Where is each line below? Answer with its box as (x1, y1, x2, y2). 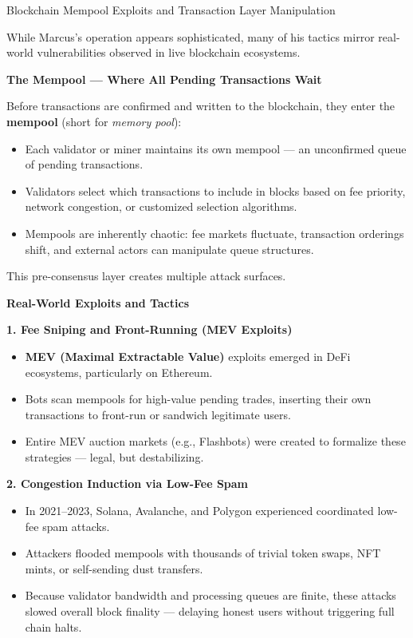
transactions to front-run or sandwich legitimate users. (25, 406, 291, 422)
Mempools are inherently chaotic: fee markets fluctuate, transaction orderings (25, 224, 404, 241)
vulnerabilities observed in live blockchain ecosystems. (37, 44, 301, 61)
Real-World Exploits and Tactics (6, 294, 190, 311)
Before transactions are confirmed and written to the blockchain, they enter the (6, 97, 395, 114)
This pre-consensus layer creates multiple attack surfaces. (6, 267, 286, 284)
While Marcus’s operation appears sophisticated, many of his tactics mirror (6, 28, 375, 45)
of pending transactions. (25, 156, 144, 172)
